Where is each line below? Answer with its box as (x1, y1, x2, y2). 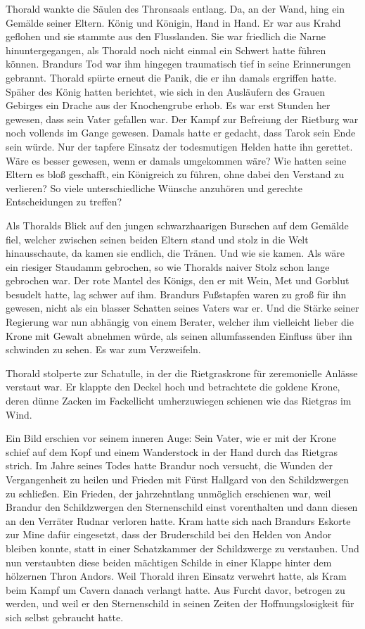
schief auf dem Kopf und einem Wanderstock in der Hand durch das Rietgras (6, 444, 338, 459)
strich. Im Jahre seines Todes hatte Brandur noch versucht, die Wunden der (6, 458, 333, 473)
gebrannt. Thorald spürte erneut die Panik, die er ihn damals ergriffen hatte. (6, 70, 337, 84)
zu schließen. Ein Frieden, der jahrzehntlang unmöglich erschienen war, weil (6, 485, 331, 500)
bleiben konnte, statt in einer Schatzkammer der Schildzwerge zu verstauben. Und (6, 540, 359, 555)
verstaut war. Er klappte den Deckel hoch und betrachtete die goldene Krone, (6, 379, 340, 394)
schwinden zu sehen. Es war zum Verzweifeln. (6, 342, 201, 357)
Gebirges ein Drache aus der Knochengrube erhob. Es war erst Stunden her (6, 98, 331, 113)
